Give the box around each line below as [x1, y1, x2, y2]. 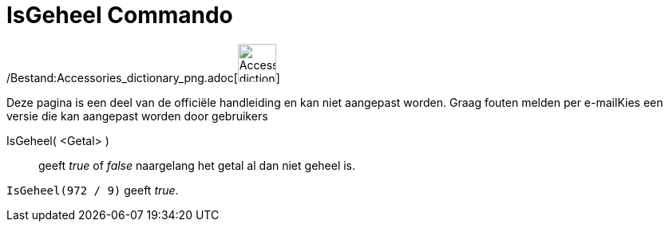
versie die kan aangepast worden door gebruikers [6, 108, 268, 123]
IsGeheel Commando [6, 2, 233, 29]
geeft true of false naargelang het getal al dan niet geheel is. [38, 158, 356, 172]
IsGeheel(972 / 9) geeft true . [6, 183, 179, 197]
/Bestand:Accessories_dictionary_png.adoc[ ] [6, 70, 280, 85]
